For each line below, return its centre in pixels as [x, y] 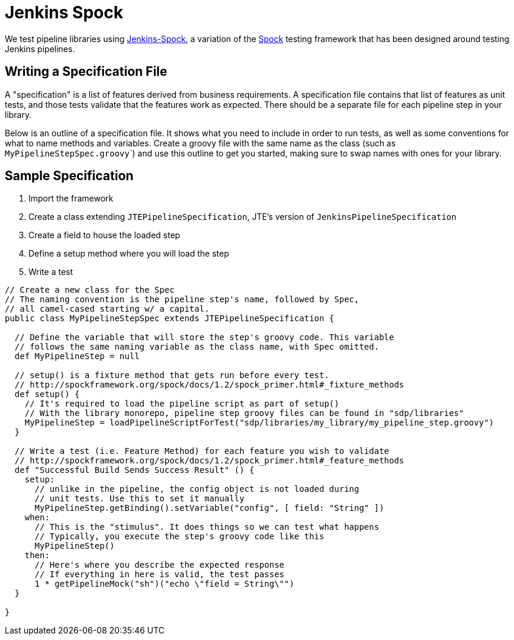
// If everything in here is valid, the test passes [160, 575]
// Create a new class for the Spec [90, 290]
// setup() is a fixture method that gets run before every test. [172, 375]
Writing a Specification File [86, 72]
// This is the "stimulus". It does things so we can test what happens [207, 527]
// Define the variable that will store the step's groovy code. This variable [204, 337]
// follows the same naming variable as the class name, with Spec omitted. [197, 347]
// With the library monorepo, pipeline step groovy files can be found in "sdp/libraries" [244, 413]
